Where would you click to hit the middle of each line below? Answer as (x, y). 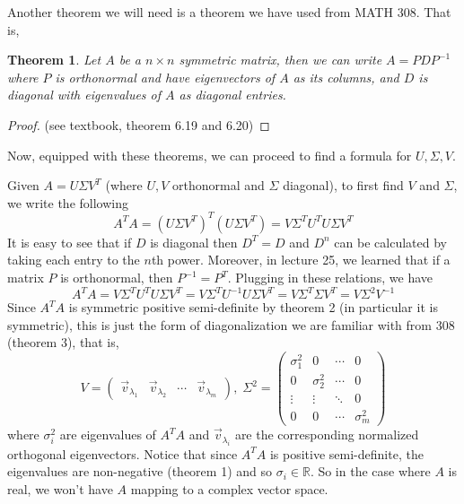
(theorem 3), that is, (63, 342)
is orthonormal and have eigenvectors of (165, 77)
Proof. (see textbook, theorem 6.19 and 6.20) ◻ (139, 124)
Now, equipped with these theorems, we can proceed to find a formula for (210, 155)
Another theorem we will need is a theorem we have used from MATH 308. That (229, 12)
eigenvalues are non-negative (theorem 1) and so (140, 471)
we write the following (68, 202)
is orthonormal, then (117, 278)
